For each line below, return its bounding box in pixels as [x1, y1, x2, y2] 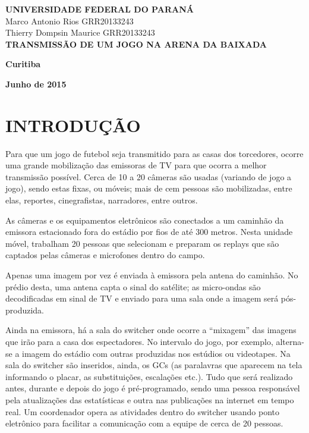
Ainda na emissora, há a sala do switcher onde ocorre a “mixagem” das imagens [5, 324, 297, 336]
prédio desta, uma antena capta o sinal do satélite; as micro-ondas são [5, 280, 261, 293]
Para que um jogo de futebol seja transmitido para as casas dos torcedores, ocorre [5, 147, 304, 159]
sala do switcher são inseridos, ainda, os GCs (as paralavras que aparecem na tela [5, 359, 302, 371]
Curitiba [5, 58, 41, 70]
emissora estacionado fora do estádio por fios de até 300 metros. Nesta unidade [5, 225, 293, 238]
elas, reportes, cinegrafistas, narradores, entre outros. [5, 194, 198, 206]
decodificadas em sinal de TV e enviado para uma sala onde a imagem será [5, 292, 279, 305]
